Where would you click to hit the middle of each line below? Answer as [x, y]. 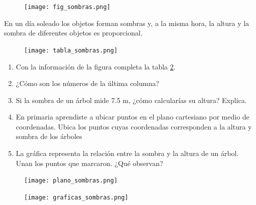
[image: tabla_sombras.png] [71, 50]
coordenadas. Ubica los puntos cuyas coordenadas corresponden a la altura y [134, 126]
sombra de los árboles [49, 136]
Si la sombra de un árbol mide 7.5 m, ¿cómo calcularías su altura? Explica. [131, 100]
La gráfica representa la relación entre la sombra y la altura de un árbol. [127, 153]
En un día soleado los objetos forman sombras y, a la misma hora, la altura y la [127, 23]
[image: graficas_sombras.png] [76, 197]
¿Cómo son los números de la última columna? [88, 83]
